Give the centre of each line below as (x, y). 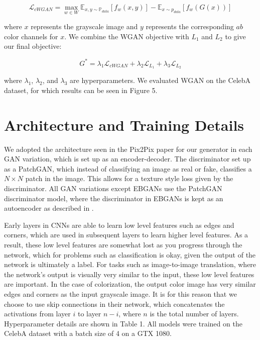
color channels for (31, 36)
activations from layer (37, 314)
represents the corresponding (190, 26)
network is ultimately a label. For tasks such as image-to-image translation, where (130, 264)
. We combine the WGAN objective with (127, 36)
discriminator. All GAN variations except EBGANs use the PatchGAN (113, 188)
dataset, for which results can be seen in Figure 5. (81, 90)
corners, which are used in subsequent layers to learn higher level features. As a (126, 235)
